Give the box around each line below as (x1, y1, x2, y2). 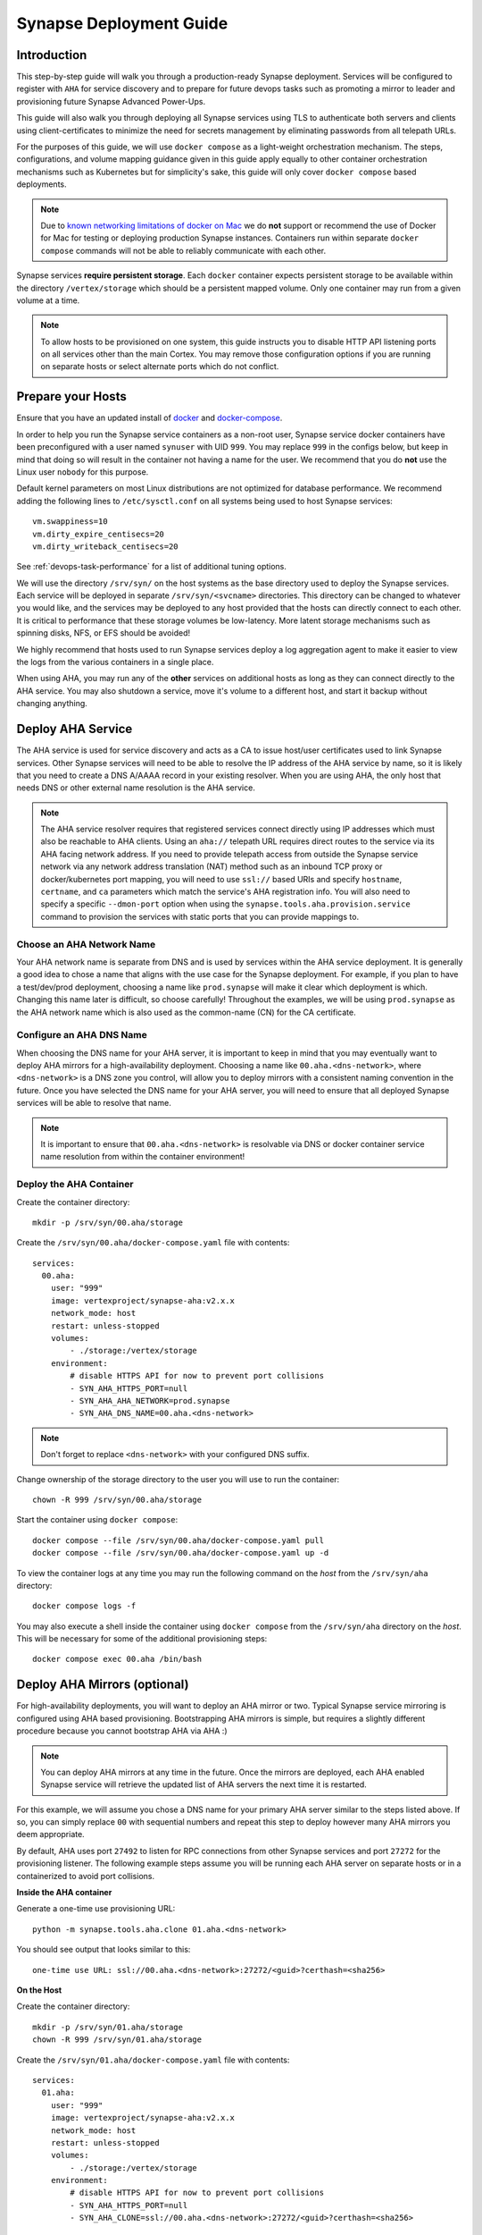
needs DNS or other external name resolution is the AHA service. (16, 782, 256, 793)
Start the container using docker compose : (16, 1514, 179, 1525)
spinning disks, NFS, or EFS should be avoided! (16, 628, 191, 638)
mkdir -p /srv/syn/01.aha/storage (32, 2021, 183, 2032)
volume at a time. (16, 295, 80, 306)
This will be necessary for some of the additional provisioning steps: (16, 1633, 268, 1644)
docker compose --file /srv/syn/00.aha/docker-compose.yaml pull (32, 1535, 325, 1546)
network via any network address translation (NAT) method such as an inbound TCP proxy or (40, 861, 383, 872)
